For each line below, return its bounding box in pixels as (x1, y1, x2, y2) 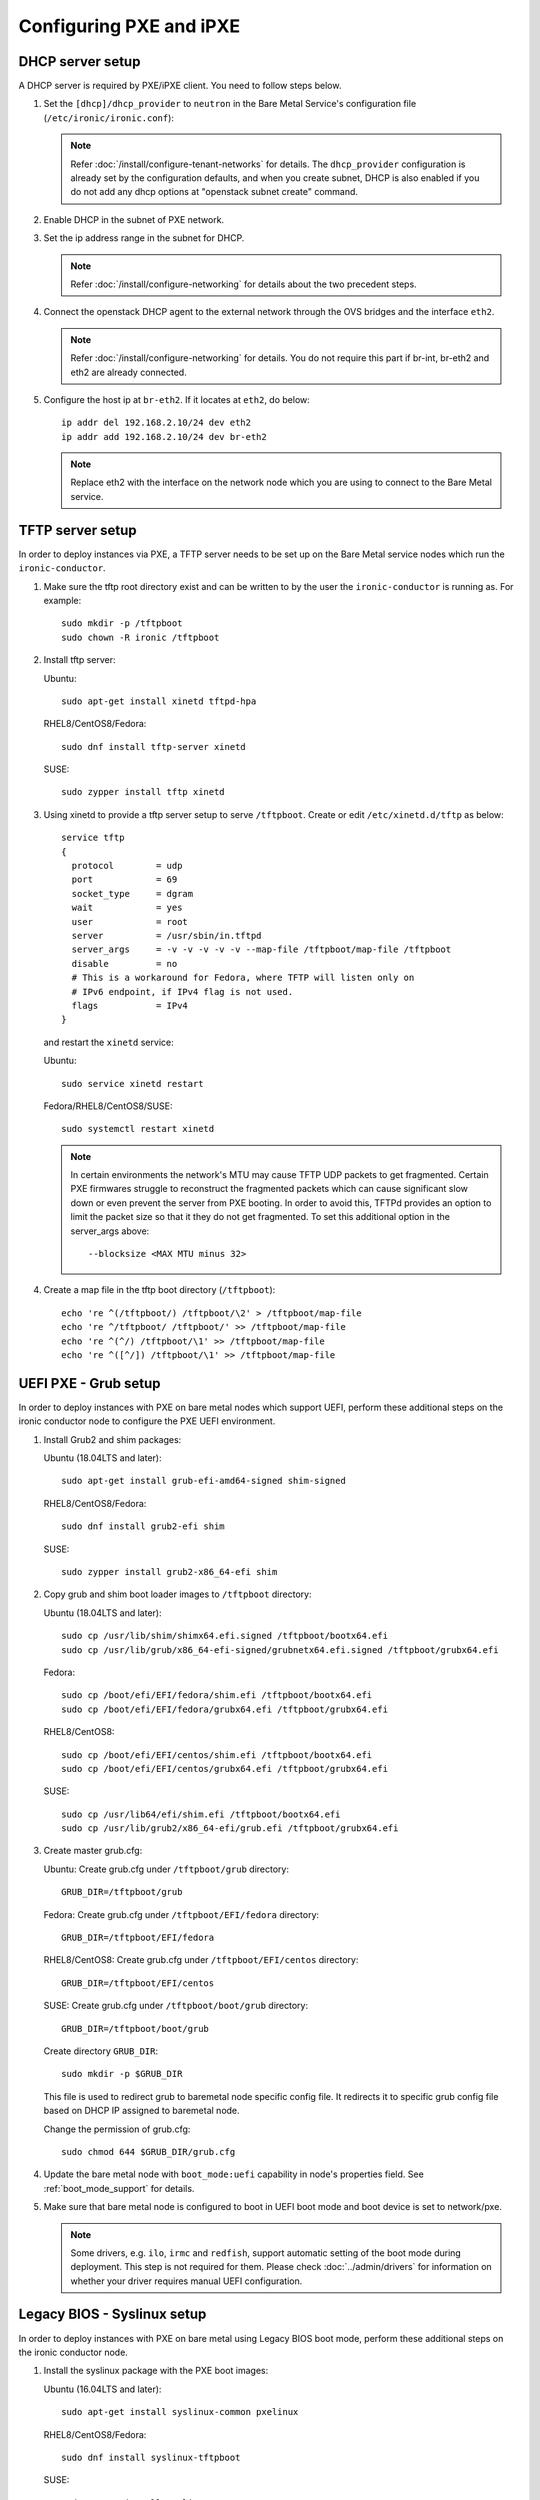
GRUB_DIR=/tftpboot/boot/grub (61, 2023, 210, 2034)
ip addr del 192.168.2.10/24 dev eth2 (61, 417, 252, 429)
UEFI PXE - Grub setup (18, 1375, 161, 1392)
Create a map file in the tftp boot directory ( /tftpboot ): (43, 1284, 276, 1296)
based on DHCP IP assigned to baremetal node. (43, 2105, 240, 2117)
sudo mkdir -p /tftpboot (61, 618, 183, 629)
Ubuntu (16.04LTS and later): (43, 2383, 162, 2395)
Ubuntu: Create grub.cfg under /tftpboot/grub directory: (43, 1863, 290, 1875)
